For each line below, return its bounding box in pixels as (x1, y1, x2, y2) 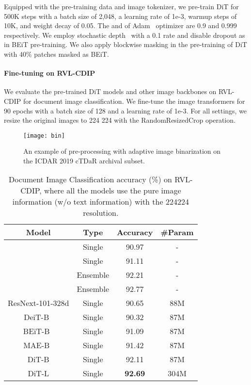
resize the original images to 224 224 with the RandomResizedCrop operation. (4, 115, 235, 125)
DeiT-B (24, 311, 49, 322)
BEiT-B (23, 325, 50, 337)
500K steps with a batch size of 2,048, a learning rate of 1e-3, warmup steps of (4, 11, 237, 21)
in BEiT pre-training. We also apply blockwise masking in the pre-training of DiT (4, 39, 247, 49)
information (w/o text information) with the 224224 (12, 195, 189, 207)
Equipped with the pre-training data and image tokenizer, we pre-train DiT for (4, 1, 239, 11)
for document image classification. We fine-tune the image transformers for (23, 96, 245, 106)
